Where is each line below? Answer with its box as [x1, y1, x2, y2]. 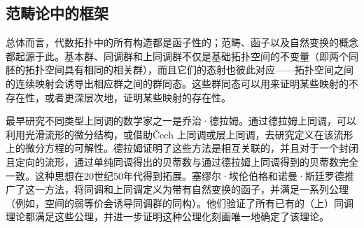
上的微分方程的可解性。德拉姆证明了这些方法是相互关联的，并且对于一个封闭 [6, 141, 358, 155]
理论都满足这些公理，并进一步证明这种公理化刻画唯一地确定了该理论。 [6, 209, 329, 224]
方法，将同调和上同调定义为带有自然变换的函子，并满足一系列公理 [44, 182, 349, 197]
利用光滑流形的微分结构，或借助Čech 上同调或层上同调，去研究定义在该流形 [6, 127, 353, 141]
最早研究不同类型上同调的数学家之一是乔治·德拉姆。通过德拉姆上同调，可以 [6, 113, 356, 128]
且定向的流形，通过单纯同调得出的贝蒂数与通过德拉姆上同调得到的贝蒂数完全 [6, 154, 358, 169]
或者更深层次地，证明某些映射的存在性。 [44, 90, 231, 104]
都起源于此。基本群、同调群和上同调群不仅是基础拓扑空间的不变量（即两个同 [6, 48, 358, 63]
